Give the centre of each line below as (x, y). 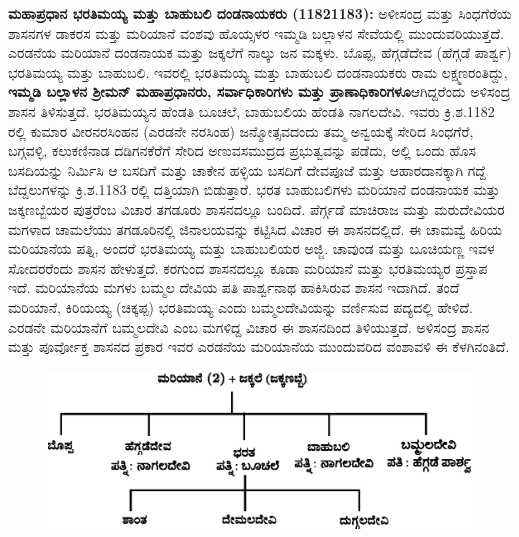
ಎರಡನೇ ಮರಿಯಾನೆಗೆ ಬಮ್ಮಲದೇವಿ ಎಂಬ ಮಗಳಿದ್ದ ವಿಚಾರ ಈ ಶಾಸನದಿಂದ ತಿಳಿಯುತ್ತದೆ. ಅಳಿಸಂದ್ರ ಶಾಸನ (249, 326)
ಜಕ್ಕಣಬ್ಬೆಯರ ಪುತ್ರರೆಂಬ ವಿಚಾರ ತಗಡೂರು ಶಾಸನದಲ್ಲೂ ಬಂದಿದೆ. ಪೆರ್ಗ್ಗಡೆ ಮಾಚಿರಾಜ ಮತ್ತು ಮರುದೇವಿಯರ (256, 208)
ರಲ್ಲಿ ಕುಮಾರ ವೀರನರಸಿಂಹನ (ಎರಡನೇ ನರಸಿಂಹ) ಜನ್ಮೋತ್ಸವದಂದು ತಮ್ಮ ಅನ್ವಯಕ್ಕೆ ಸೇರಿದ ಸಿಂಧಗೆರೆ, (241, 130)
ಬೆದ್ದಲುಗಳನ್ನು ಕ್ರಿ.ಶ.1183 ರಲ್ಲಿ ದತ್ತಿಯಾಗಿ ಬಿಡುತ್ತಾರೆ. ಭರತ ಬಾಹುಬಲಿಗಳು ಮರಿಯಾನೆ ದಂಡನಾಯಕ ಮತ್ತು (254, 189)
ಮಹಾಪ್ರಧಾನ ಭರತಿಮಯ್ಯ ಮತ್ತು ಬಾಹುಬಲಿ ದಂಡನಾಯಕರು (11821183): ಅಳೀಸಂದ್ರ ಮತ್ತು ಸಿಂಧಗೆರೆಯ (260, 13)
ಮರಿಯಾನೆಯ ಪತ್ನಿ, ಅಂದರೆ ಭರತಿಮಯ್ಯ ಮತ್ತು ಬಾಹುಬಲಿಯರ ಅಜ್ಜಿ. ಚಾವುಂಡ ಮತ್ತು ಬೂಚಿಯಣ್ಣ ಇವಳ (251, 248)
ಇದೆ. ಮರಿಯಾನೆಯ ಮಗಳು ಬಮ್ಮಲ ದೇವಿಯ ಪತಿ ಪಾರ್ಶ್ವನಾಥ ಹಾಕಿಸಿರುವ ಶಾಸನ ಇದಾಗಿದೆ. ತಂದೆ (234, 287)
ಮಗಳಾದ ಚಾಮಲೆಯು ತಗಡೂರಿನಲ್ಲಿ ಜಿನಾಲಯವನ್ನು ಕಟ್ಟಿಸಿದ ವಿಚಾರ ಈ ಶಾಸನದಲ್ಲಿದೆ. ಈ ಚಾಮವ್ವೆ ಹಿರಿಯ (255, 228)
